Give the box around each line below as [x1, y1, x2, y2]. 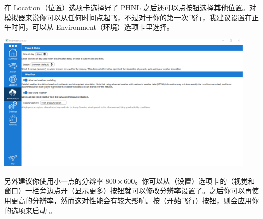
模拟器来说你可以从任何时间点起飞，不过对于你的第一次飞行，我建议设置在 [4, 12, 252, 22]
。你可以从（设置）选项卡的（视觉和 [135, 175, 255, 186]
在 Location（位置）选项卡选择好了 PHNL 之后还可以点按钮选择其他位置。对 [4, 2, 256, 12]
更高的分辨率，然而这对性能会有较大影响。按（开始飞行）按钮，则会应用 [11, 195, 252, 205]
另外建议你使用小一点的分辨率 [4, 175, 103, 186]
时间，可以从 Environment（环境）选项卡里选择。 [11, 22, 174, 32]
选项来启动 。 [11, 205, 56, 215]
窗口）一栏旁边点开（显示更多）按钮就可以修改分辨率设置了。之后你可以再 [4, 185, 252, 196]
